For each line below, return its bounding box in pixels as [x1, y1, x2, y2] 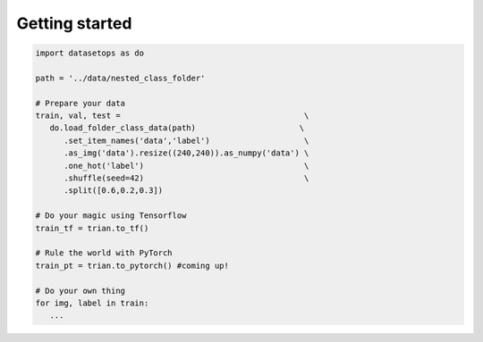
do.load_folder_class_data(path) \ [49, 123, 305, 133]
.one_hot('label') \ [64, 161, 309, 171]
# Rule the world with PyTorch [35, 248, 174, 258]
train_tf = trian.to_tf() [35, 223, 149, 233]
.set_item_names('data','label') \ [64, 135, 309, 146]
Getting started [16, 13, 132, 33]
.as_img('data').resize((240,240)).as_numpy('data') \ [64, 148, 309, 158]
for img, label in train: [35, 297, 149, 308]
